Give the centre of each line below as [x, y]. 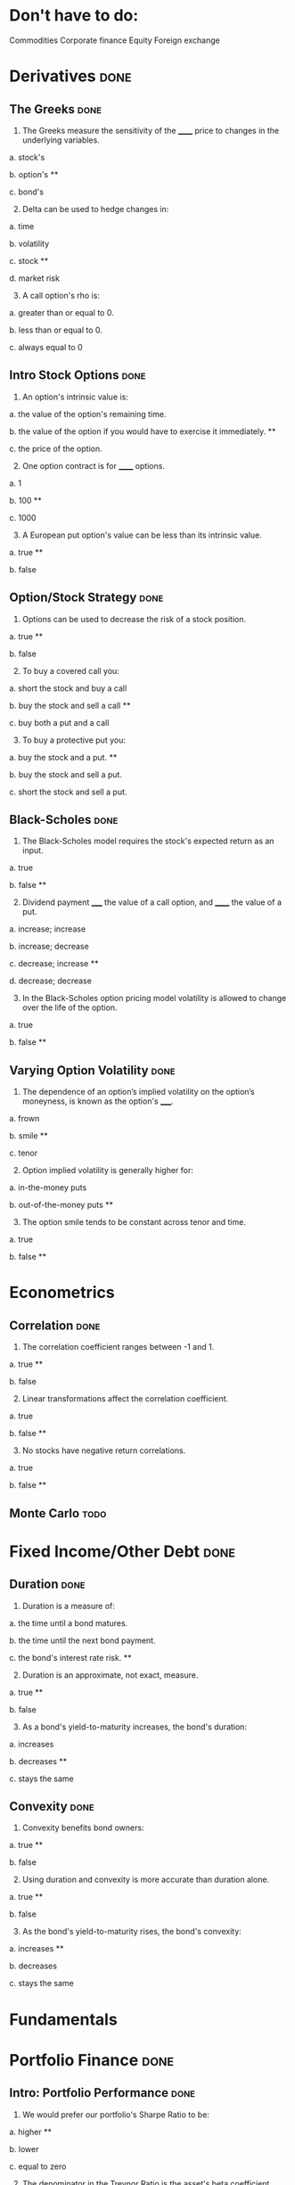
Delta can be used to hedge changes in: [95, 209]
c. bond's [27, 192]
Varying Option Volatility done [92, 1070]
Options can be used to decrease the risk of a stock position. [134, 619]
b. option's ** [34, 174]
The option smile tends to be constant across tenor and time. [134, 1222]
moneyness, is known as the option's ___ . [98, 1101]
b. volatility [29, 243]
